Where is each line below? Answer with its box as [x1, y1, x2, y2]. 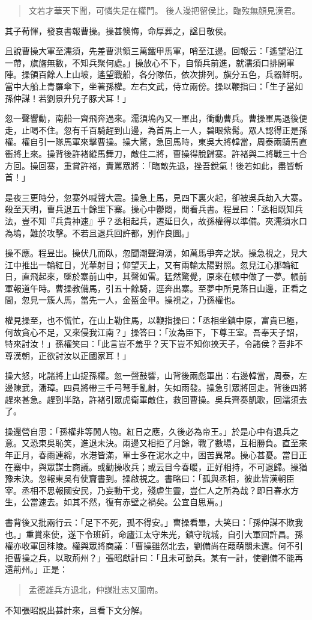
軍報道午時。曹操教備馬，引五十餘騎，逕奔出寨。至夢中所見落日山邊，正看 [5, 281, 299, 294]
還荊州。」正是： [5, 563, 68, 575]
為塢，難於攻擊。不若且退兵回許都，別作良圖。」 [5, 226, 194, 239]
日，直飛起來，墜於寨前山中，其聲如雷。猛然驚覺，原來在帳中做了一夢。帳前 [5, 270, 307, 283]
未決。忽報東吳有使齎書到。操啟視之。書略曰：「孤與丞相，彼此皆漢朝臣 [13, 472, 295, 485]
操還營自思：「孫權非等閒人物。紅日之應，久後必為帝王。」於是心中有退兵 [5, 425, 290, 437]
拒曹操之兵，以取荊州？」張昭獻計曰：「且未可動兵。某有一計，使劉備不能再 [5, 551, 303, 563]
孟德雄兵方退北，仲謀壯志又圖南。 [28, 583, 163, 595]
